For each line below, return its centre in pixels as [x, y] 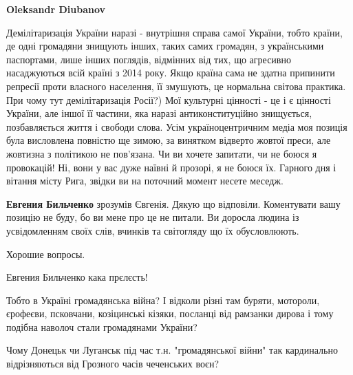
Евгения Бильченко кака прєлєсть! [77, 277]
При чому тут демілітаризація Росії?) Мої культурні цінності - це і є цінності [169, 99]
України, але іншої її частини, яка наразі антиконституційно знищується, [159, 113]
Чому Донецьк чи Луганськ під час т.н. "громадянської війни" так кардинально [172, 350]
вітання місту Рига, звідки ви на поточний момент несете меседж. [145, 181]
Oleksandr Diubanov [56, 9]
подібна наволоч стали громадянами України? [102, 326]
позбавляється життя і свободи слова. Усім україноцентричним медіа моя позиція [177, 126]
